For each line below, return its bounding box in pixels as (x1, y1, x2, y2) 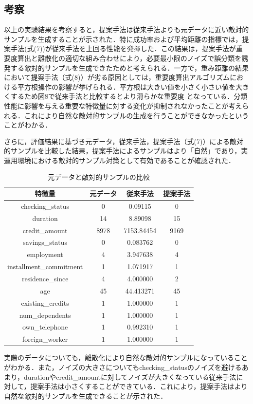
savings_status (23, 237, 68, 247)
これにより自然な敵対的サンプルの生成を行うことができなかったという (24, 110, 249, 120)
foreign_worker (22, 334, 68, 344)
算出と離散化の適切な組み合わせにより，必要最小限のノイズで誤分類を (17, 53, 242, 63)
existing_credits (21, 297, 69, 308)
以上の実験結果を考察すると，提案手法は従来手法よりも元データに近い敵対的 (4, 24, 249, 35)
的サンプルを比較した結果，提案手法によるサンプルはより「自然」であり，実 (4, 146, 248, 156)
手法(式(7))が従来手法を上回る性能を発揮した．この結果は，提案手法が (10, 43, 236, 54)
